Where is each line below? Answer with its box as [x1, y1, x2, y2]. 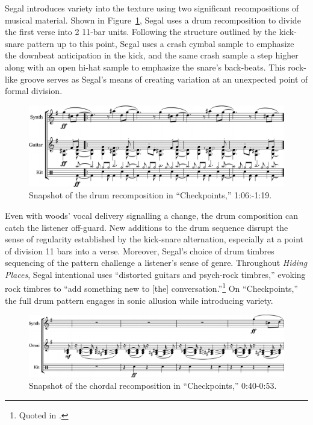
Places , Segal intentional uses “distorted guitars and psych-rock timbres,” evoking [5, 268, 306, 280]
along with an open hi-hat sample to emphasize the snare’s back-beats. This [5, 60, 285, 73]
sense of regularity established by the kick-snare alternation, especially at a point [5, 233, 304, 245]
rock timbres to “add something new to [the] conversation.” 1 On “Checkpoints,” [5, 280, 298, 295]
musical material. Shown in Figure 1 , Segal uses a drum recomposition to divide [5, 13, 301, 26]
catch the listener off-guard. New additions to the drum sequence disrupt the [5, 221, 288, 233]
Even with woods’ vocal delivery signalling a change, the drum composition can [5, 209, 299, 221]
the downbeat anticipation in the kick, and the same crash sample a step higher [5, 49, 299, 61]
